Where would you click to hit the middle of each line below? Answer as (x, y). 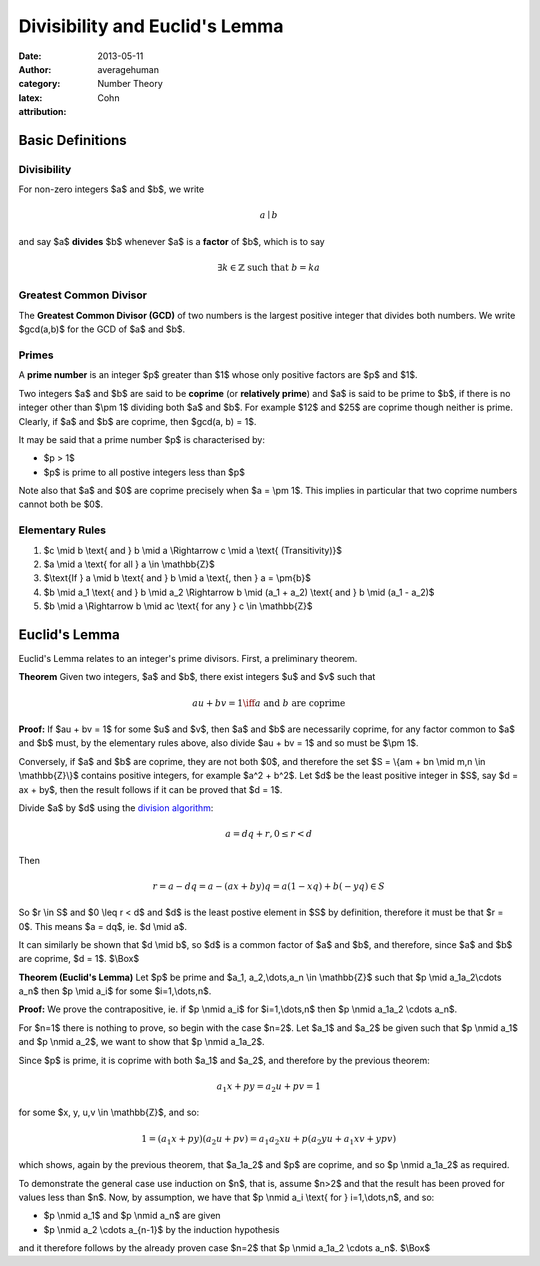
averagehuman (128, 69)
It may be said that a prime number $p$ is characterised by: (141, 439)
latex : (30, 97)
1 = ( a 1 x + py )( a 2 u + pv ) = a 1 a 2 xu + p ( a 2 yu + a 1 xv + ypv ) (269, 1140)
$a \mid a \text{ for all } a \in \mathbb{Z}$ (129, 564)
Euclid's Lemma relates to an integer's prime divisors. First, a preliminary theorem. (188, 659)
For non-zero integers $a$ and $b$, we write (111, 189)
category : (39, 84)
